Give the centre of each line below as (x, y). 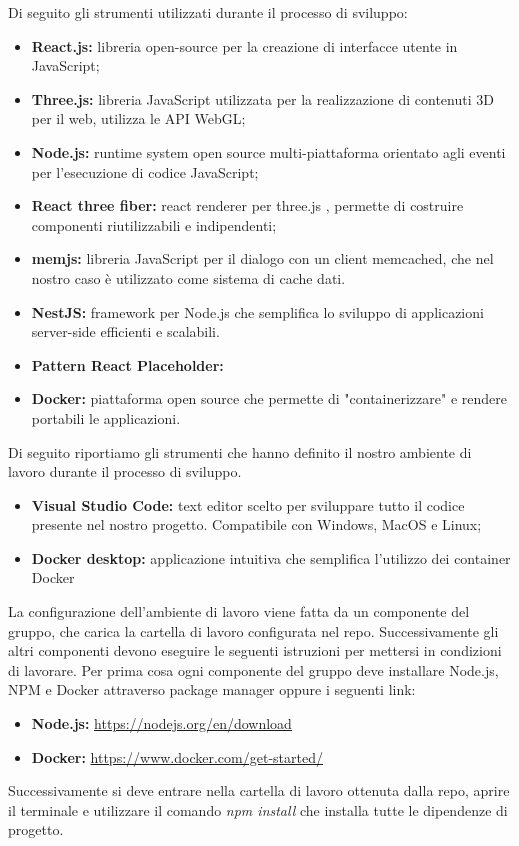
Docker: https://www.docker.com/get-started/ (177, 756)
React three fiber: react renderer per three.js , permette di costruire (247, 205)
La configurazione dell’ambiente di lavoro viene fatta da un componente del (239, 611)
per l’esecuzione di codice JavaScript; (145, 171)
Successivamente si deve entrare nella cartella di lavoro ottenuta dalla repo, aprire (259, 790)
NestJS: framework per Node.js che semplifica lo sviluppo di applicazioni (257, 311)
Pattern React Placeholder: (127, 364)
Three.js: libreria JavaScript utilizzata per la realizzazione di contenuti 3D (262, 98)
